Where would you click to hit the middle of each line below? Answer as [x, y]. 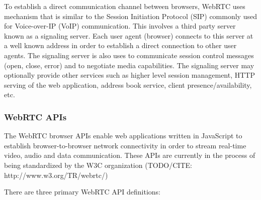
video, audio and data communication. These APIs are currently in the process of [130, 155]
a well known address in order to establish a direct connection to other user [120, 45]
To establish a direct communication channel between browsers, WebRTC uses [125, 6]
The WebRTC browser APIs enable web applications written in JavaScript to [123, 136]
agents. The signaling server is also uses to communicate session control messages [129, 55]
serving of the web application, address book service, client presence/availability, [128, 84]
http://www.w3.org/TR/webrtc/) [56, 175]
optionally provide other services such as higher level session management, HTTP [130, 75]
